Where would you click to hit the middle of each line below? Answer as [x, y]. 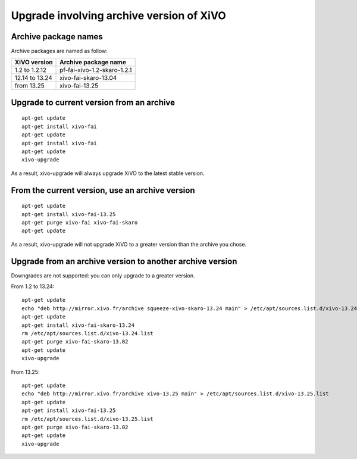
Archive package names [57, 37]
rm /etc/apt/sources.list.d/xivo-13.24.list [88, 334]
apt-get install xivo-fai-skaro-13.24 [78, 325]
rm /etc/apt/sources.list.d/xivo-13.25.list [88, 419]
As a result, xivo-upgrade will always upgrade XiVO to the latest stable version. [108, 173]
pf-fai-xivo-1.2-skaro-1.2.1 [96, 70]
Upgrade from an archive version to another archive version [124, 261]
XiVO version [34, 63]
